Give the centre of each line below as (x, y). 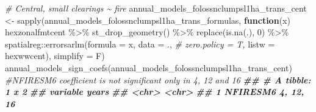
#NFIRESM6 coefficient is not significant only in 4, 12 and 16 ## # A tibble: (158, 79)
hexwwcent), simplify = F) (55, 56)
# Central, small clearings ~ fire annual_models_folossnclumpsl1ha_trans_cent (156, 8)
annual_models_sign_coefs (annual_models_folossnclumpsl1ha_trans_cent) (149, 67)
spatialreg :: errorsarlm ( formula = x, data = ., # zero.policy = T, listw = (140, 44)
